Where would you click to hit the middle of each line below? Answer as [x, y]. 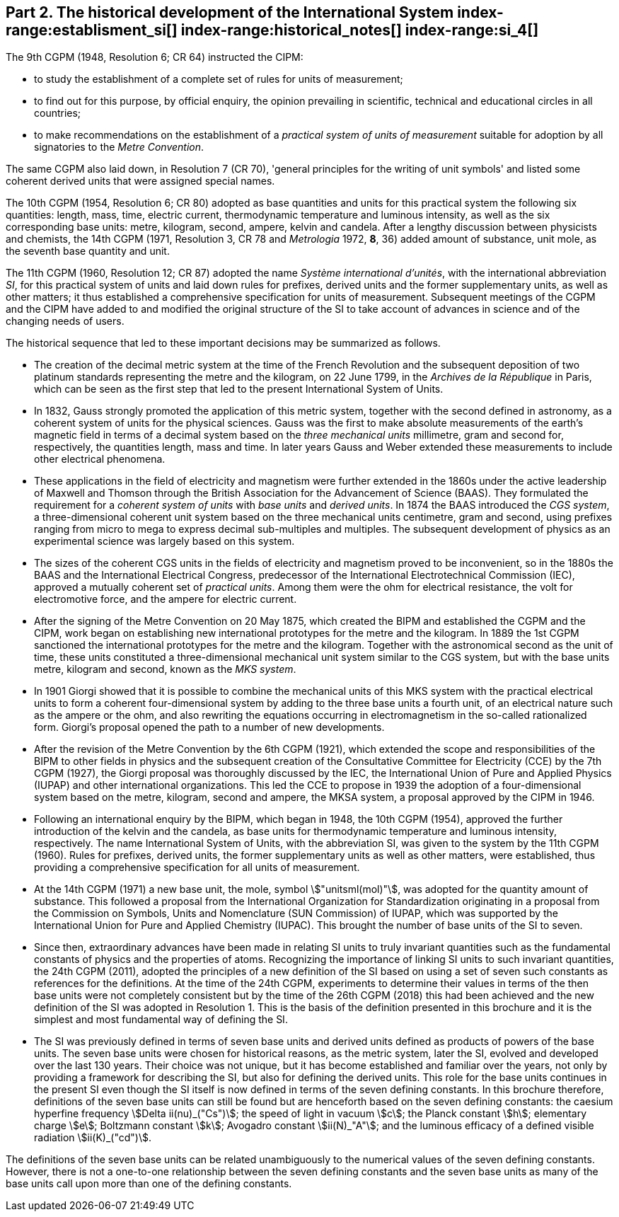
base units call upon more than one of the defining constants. [149, 1184]
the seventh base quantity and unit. [88, 251]
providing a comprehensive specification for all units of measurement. [197, 867]
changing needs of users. [65, 321]
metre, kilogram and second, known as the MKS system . [165, 669]
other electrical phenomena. [100, 459]
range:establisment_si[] [92, 30]
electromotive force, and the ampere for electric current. [166, 599]
